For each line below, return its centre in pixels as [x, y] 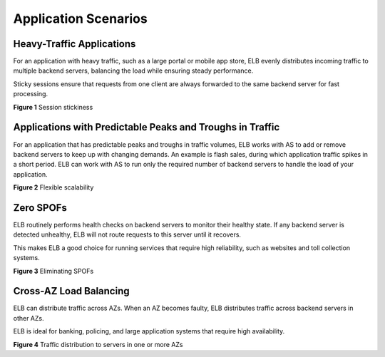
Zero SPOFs [40, 208]
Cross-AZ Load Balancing [71, 291]
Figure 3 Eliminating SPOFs [53, 271]
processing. [31, 94]
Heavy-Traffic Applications [75, 44]
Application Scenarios [80, 19]
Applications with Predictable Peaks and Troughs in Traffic [147, 127]
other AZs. [29, 318]
